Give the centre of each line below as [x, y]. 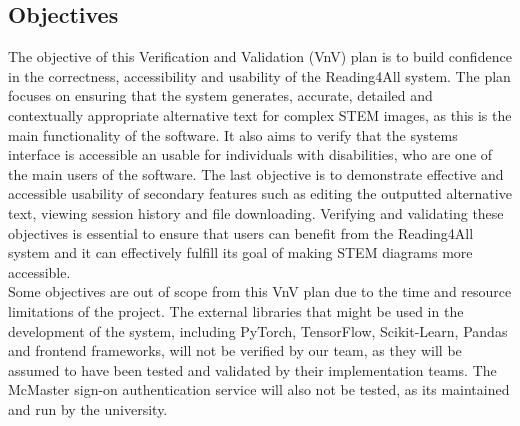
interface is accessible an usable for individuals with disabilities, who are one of [250, 154]
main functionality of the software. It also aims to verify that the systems [233, 134]
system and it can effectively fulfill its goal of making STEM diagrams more [240, 252]
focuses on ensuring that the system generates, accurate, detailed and [220, 95]
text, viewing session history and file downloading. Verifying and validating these [256, 212]
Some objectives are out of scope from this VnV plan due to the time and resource [260, 291]
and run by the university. [88, 408]
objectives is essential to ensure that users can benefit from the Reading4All [241, 232]
